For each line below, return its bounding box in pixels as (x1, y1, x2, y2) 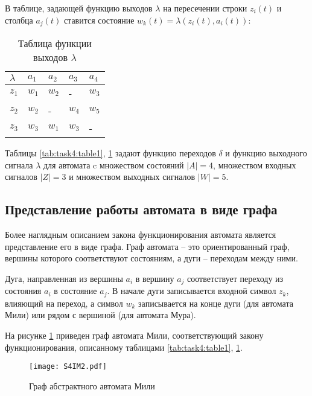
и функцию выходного (225, 147, 307, 159)
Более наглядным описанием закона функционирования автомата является (5, 228, 276, 241)
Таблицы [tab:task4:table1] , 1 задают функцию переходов (5, 147, 216, 159)
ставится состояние (63, 13, 135, 26)
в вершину (135, 272, 174, 284)
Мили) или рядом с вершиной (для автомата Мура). (5, 308, 196, 321)
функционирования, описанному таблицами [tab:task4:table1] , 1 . (5, 340, 243, 353)
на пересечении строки (163, 2, 247, 14)
